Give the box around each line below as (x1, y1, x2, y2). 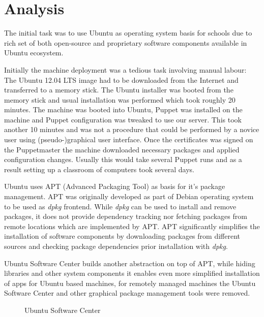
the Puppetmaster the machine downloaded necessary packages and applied (4, 144, 240, 154)
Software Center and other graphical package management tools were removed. (4, 288, 250, 298)
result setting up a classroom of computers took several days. (4, 164, 194, 174)
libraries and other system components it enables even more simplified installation (4, 268, 260, 278)
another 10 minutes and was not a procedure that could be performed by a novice (4, 124, 259, 135)
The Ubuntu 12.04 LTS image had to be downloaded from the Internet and (4, 74, 239, 85)
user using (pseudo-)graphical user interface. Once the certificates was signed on (4, 134, 253, 145)
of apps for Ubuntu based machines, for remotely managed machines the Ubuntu (4, 277, 256, 288)
